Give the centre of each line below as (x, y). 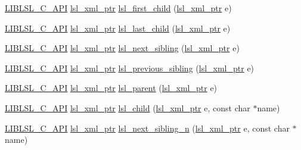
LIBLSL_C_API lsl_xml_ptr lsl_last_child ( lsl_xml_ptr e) (118, 28)
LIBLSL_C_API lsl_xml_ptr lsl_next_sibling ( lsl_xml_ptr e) (122, 48)
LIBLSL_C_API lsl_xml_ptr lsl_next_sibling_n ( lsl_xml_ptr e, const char (147, 128)
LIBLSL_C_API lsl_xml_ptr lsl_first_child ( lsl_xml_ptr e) (118, 8)
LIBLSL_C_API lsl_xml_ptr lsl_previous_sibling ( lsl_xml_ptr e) (130, 68)
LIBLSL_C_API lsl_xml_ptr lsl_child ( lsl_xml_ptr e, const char (128, 107)
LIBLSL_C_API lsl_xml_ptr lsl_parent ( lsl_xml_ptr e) (111, 88)
